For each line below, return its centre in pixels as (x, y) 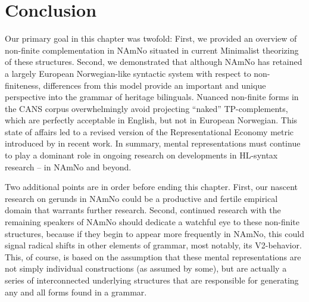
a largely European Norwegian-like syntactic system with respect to (128, 73)
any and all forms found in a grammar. (76, 292)
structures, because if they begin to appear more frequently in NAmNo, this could (154, 233)
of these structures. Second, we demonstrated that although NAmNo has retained (154, 62)
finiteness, (23, 85)
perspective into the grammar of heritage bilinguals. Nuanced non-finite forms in (152, 97)
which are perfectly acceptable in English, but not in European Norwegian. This (151, 120)
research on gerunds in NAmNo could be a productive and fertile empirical (141, 198)
